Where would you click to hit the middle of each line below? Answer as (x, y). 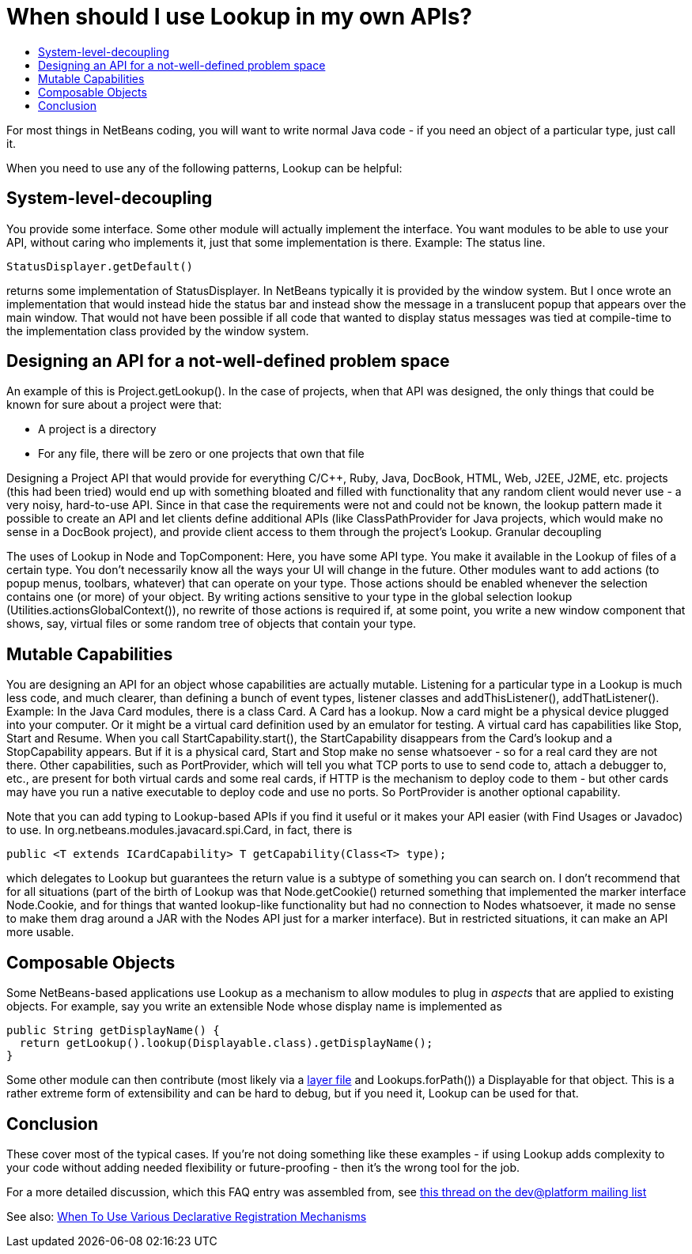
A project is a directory (97, 429)
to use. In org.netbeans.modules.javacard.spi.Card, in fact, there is (180, 830)
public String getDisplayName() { (113, 1031)
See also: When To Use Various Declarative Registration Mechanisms (187, 1216)
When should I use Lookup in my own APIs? (239, 17)
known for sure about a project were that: (114, 405)
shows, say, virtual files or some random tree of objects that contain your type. (212, 624)
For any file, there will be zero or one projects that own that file (201, 454)
